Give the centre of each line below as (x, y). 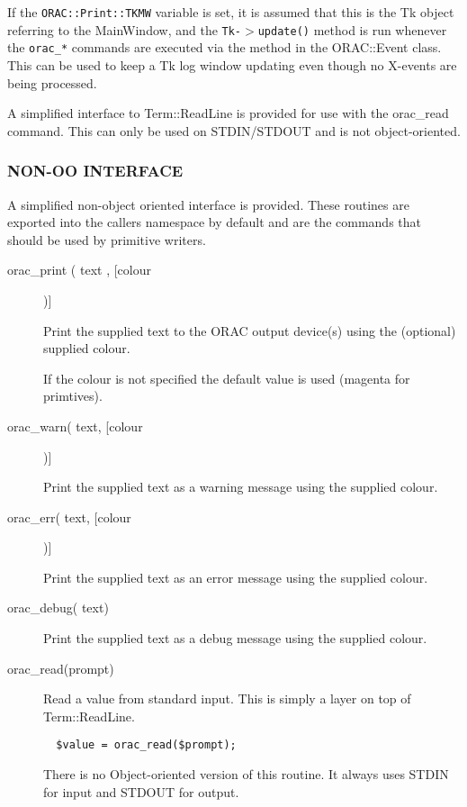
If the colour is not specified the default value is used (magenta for (227, 378)
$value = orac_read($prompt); (146, 745)
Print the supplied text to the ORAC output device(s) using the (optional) (250, 330)
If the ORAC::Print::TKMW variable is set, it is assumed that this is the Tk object (231, 12)
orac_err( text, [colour (69, 517)
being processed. (52, 82)
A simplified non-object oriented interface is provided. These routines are (208, 204)
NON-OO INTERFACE (95, 171)
